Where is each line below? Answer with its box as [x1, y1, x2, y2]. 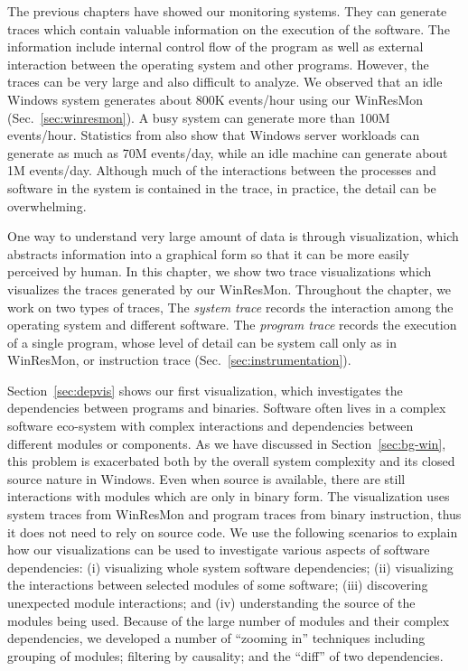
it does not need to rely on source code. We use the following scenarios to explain [7, 522, 458, 541]
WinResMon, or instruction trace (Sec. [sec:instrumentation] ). [7, 350, 351, 369]
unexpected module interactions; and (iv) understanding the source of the [7, 593, 416, 611]
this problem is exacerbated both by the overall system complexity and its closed [7, 452, 455, 471]
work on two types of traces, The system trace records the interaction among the [7, 297, 454, 316]
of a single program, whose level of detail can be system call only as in [7, 332, 397, 351]
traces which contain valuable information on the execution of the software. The [7, 19, 450, 38]
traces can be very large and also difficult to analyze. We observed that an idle [7, 72, 443, 91]
